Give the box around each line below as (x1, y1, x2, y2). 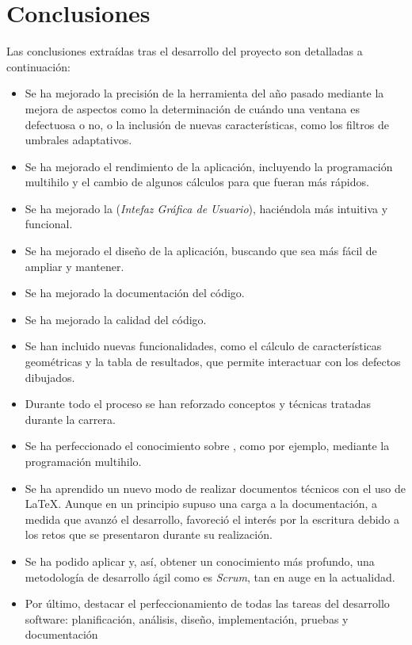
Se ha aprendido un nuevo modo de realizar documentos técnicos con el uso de (25, 479, 406, 496)
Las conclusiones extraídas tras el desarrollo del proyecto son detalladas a (6, 43, 363, 59)
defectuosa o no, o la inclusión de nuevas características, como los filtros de (25, 116, 389, 132)
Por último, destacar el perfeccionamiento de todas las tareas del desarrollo (25, 595, 390, 612)
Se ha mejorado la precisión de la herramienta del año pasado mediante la (25, 85, 384, 101)
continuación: (6, 58, 71, 74)
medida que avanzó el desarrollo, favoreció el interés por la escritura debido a (25, 510, 400, 527)
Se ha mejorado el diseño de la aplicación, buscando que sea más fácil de (25, 242, 377, 259)
